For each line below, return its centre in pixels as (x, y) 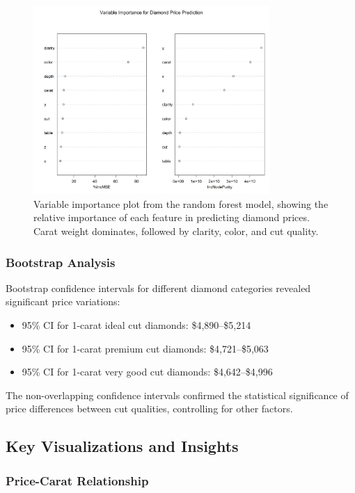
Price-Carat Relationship (77, 480)
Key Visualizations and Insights (122, 446)
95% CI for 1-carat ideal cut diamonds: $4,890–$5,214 (136, 325)
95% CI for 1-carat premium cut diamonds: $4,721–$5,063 (145, 348)
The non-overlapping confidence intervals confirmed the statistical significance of (177, 395)
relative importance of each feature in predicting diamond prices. (172, 217)
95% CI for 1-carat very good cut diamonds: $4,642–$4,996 (147, 372)
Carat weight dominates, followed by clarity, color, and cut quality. (176, 231)
